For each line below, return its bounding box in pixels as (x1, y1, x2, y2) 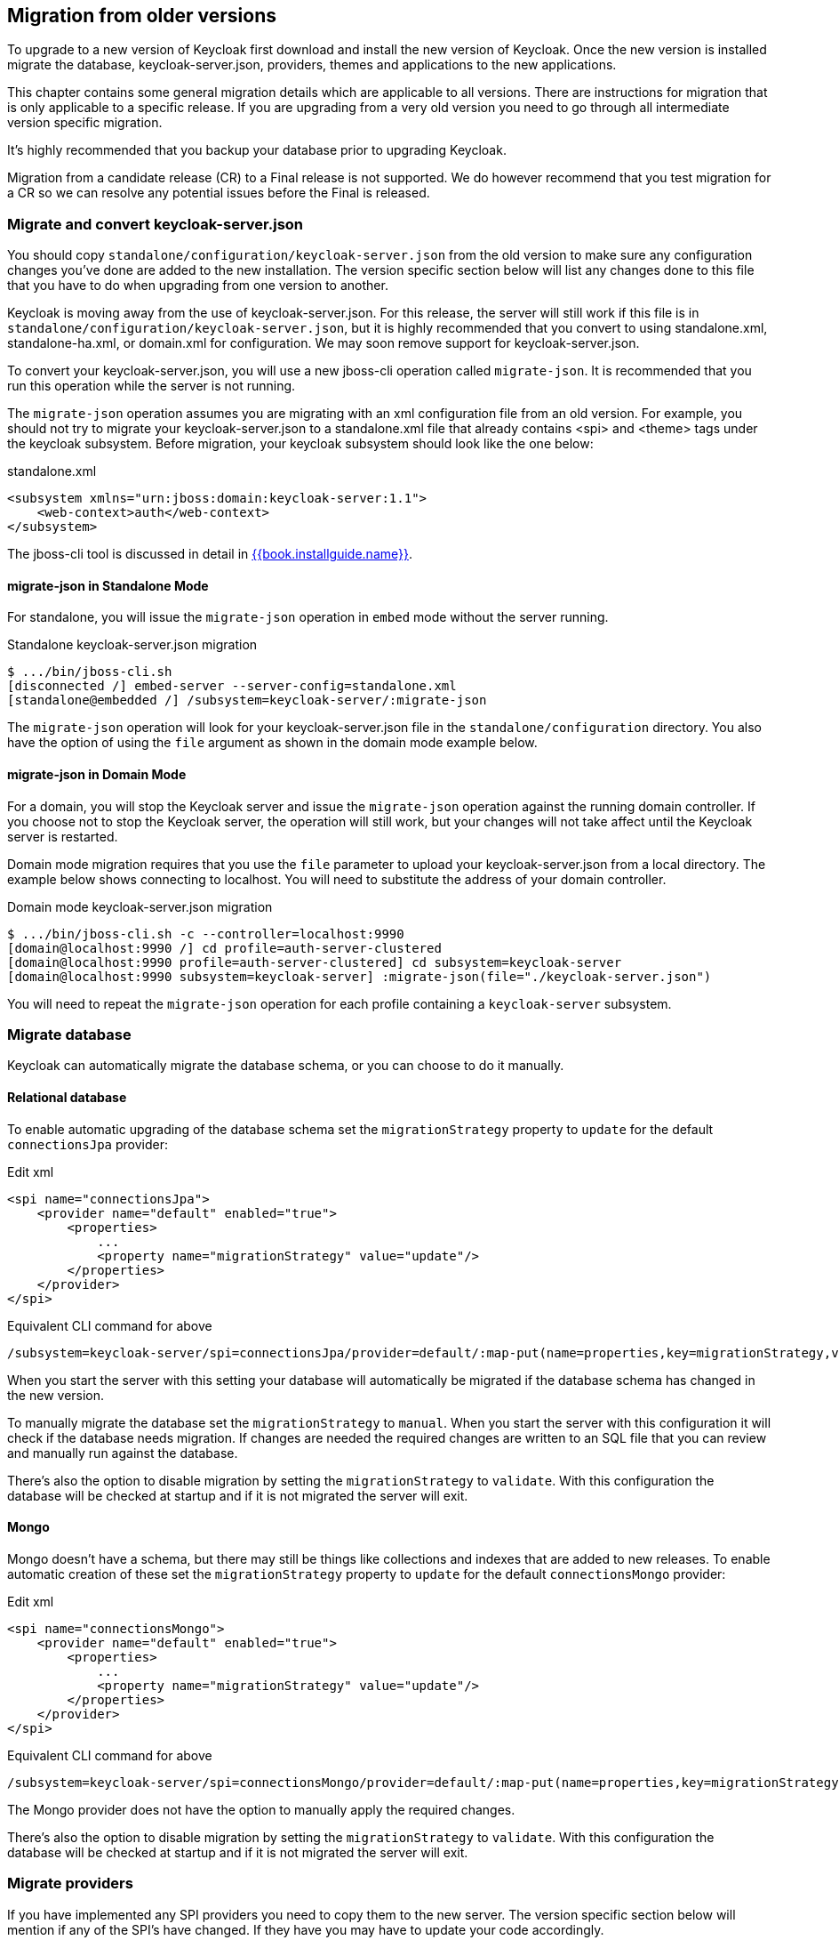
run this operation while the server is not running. (7, 378, 296, 394)
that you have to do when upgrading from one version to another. (7, 278, 388, 294)
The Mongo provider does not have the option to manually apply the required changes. (7, 1801, 515, 1817)
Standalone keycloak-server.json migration (7, 637, 258, 653)
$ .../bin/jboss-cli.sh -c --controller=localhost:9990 (7, 926, 404, 941)
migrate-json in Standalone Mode (7, 577, 209, 593)
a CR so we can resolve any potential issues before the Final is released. (7, 185, 430, 201)
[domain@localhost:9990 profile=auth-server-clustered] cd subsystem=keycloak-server (7, 954, 622, 970)
